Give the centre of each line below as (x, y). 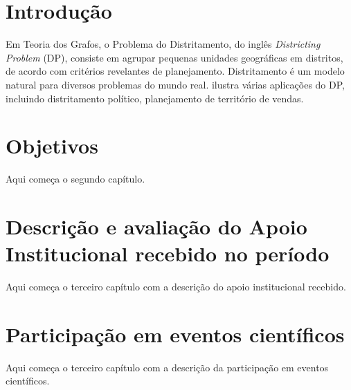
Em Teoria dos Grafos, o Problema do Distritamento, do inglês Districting (163, 44)
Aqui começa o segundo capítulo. (75, 179)
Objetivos (52, 146)
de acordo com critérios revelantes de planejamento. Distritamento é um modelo (175, 71)
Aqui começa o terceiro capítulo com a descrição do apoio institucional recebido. (176, 287)
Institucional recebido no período (168, 253)
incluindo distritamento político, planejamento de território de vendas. (155, 98)
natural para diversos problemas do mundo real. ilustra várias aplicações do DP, (175, 84)
